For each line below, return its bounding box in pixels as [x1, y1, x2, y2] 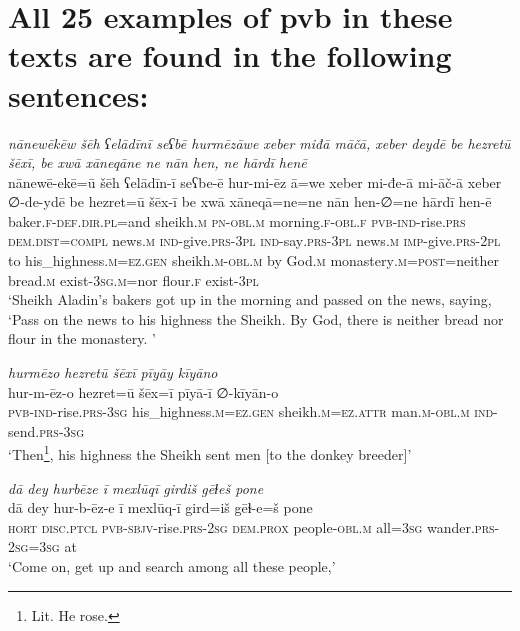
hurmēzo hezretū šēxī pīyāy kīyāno [8, 362, 218, 383]
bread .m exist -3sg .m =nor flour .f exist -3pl [8, 269, 259, 290]
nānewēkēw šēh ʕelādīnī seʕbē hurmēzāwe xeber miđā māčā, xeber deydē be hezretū [8, 132, 511, 153]
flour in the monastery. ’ [8, 328, 156, 349]
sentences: [8, 74, 149, 115]
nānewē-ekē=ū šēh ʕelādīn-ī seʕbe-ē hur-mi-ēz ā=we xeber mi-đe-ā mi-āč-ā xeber [8, 171, 502, 192]
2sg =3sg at [8, 536, 77, 557]
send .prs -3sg [8, 420, 85, 441]
